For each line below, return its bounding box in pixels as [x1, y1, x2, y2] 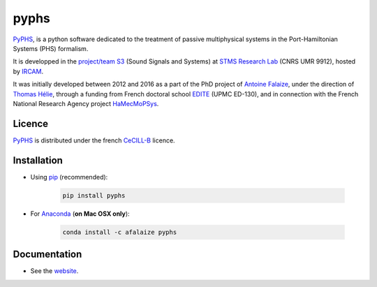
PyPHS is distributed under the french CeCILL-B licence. [13, 136, 175, 145]
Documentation [13, 249, 82, 260]
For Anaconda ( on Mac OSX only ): [30, 209, 130, 218]
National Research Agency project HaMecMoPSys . [13, 99, 159, 108]
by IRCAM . [13, 67, 44, 75]
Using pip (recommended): [30, 172, 108, 181]
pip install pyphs [62, 191, 126, 199]
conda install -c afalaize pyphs [62, 228, 177, 236]
